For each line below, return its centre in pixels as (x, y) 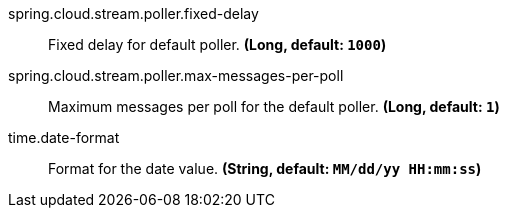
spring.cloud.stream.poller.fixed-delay (133, 13)
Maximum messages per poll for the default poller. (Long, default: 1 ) (274, 106)
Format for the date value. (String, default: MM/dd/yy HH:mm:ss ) (265, 168)
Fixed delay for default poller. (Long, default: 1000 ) (217, 44)
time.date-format (64, 137)
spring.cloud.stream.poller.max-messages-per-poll (176, 75)
